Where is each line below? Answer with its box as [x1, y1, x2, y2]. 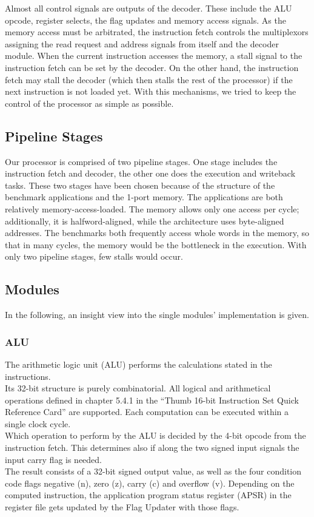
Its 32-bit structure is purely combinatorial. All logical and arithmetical [5, 382, 271, 394]
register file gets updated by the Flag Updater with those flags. [5, 501, 239, 513]
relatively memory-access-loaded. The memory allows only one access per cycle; [5, 202, 299, 215]
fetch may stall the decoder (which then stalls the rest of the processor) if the [5, 73, 293, 86]
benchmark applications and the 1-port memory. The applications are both [5, 191, 283, 203]
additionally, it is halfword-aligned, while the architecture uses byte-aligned [5, 214, 284, 227]
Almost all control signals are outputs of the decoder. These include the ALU [5, 2, 292, 14]
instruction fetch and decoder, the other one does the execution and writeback [5, 167, 296, 180]
